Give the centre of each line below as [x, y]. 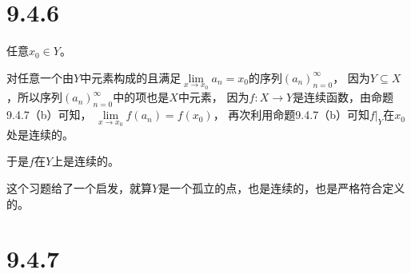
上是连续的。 [86, 161]
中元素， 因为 [213, 97]
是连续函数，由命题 [343, 97]
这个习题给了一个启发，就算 [79, 187]
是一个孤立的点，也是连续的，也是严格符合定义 [282, 187]
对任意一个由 [40, 77]
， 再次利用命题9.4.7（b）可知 [291, 115]
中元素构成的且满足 [131, 77]
